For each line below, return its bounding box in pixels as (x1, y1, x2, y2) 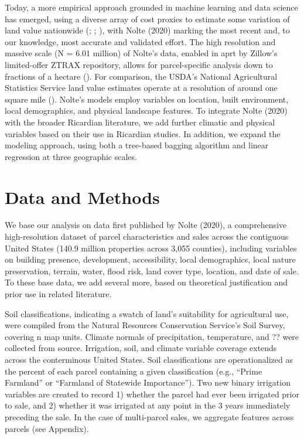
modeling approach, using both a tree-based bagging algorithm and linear (5, 139, 269, 151)
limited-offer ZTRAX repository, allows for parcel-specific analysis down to (5, 58, 273, 70)
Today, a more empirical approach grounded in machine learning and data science (5, 1, 298, 13)
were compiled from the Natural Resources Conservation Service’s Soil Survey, (5, 319, 285, 331)
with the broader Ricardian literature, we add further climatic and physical (5, 115, 275, 128)
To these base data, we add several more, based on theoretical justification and (5, 276, 288, 288)
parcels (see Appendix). (5, 422, 89, 434)
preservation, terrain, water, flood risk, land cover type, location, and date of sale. (5, 264, 299, 277)
